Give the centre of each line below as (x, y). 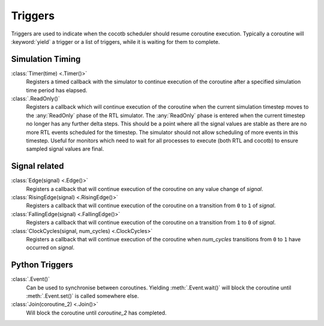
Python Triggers (42, 265)
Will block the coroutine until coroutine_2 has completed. (96, 313)
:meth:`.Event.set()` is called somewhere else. (82, 296)
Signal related (37, 166)
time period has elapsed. (57, 90)
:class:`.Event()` (31, 279)
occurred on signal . (50, 248)
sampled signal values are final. (65, 149)
